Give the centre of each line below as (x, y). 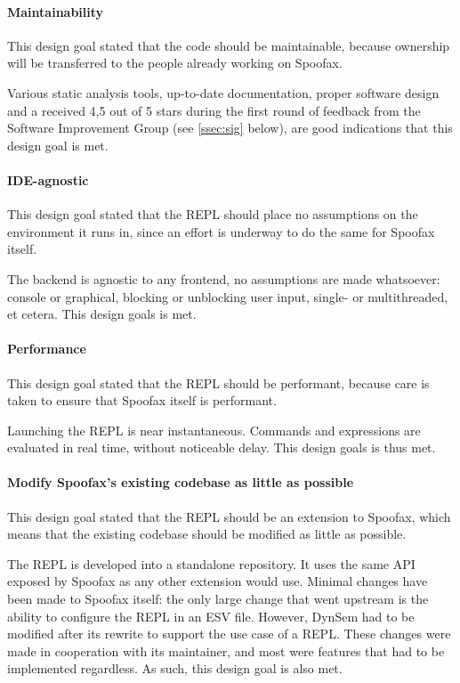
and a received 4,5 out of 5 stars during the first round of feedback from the (214, 110)
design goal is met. (58, 145)
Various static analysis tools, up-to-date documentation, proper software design (223, 92)
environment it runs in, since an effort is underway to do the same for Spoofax (221, 231)
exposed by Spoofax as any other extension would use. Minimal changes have (218, 581)
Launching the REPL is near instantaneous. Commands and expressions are (214, 430)
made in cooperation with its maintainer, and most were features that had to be (226, 650)
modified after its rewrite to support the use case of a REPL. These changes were (229, 634)
